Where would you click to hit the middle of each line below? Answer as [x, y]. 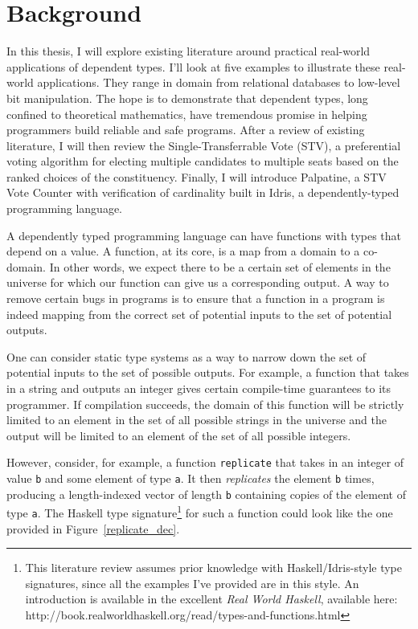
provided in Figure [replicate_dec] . [93, 528]
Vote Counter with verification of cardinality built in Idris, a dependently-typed [203, 192]
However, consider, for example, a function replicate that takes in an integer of [205, 462]
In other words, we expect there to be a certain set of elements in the [220, 266]
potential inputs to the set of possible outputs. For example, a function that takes [208, 372]
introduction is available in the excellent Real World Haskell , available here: [211, 599]
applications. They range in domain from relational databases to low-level [219, 82]
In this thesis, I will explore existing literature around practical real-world [189, 51]
